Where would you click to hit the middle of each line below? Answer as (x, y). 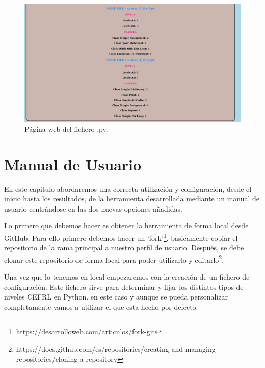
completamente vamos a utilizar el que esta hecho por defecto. (101, 306)
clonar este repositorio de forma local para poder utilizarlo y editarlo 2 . (114, 259)
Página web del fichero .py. (66, 129)
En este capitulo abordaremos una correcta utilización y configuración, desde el (128, 188)
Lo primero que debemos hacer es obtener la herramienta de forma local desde (126, 226)
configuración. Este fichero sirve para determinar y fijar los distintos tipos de (124, 286)
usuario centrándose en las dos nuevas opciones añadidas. (93, 208)
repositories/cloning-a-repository (67, 359)
